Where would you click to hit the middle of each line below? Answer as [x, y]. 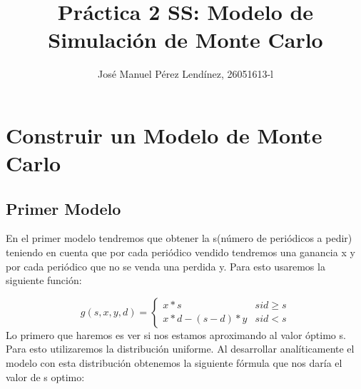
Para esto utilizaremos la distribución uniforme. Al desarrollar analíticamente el [180, 349]
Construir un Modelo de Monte [164, 135]
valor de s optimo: [45, 377]
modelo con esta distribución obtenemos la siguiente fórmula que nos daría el [174, 363]
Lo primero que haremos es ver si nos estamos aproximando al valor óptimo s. [176, 334]
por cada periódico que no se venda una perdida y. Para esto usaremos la [166, 266]
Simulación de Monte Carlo [185, 40]
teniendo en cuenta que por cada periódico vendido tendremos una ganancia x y [180, 252]
